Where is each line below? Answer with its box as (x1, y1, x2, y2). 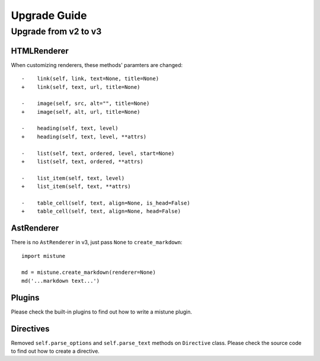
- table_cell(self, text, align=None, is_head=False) (21, 199, 191, 206)
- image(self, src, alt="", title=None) (21, 100, 150, 107)
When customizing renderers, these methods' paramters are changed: (11, 61, 183, 68)
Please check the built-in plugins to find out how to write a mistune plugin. (11, 308, 193, 315)
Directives (11, 324, 50, 334)
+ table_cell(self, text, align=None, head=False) (21, 208, 181, 215)
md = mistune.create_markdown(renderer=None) (21, 269, 156, 276)
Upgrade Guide (11, 9, 87, 22)
